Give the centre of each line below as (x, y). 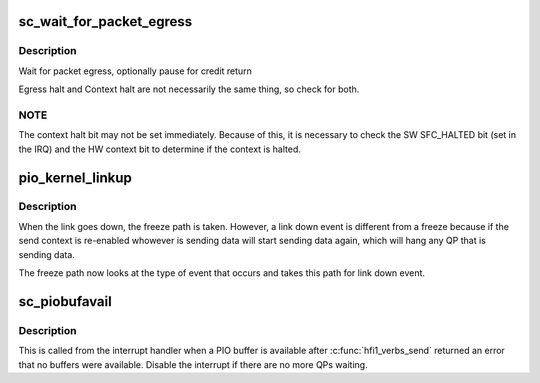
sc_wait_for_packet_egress (105, 21)
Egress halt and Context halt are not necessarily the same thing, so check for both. (189, 89)
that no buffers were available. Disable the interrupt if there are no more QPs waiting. (193, 364)
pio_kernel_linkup (75, 177)
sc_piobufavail (65, 301)
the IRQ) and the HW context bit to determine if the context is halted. (160, 149)
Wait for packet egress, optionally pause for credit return (135, 71)
